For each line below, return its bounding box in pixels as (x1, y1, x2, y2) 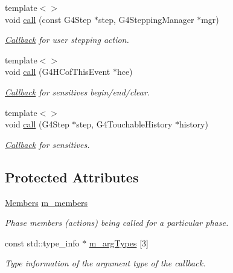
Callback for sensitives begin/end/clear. (5, 85, 150, 98)
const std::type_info (5, 236, 80, 249)
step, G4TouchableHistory (76, 118, 173, 130)
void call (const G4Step (5, 13, 92, 25)
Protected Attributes (5, 167, 139, 186)
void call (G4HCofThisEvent (5, 65, 110, 78)
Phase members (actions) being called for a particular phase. (5, 216, 229, 229)
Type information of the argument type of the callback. (5, 257, 206, 269)
